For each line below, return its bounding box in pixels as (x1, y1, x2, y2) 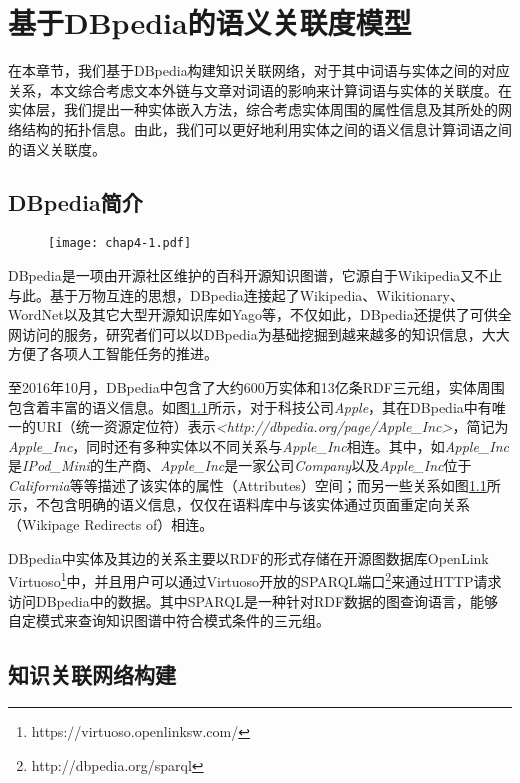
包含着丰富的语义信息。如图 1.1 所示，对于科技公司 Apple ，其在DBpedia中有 (8, 396, 492, 417)
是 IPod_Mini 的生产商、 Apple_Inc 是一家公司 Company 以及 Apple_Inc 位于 (8, 455, 472, 476)
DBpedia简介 (8, 187, 143, 218)
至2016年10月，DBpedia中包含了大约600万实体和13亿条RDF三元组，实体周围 (8, 376, 505, 397)
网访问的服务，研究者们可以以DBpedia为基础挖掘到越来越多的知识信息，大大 (8, 323, 510, 344)
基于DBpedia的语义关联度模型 (8, 2, 412, 43)
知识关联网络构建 (8, 659, 176, 690)
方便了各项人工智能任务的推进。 (8, 343, 218, 364)
